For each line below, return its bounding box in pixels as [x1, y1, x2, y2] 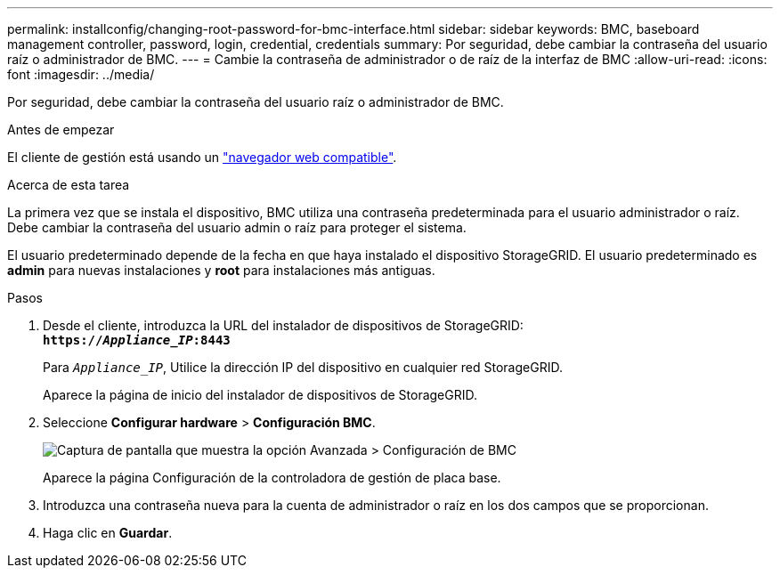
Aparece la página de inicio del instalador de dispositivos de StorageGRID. [43, 387, 477, 402]
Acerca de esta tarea [7, 177, 130, 192]
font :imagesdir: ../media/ [7, 67, 155, 82]
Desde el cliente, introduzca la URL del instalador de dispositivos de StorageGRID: [43, 318, 524, 333]
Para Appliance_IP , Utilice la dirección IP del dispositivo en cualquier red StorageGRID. [43, 360, 563, 375]
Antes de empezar [7, 122, 115, 137]
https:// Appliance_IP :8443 [43, 333, 231, 347]
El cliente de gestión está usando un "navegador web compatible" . [7, 150, 397, 165]
